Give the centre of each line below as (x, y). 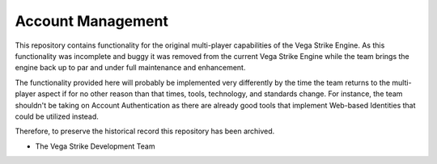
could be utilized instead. (57, 116)
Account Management (92, 21)
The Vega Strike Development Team (95, 146)
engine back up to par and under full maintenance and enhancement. (130, 68)
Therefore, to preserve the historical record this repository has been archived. (145, 131)
